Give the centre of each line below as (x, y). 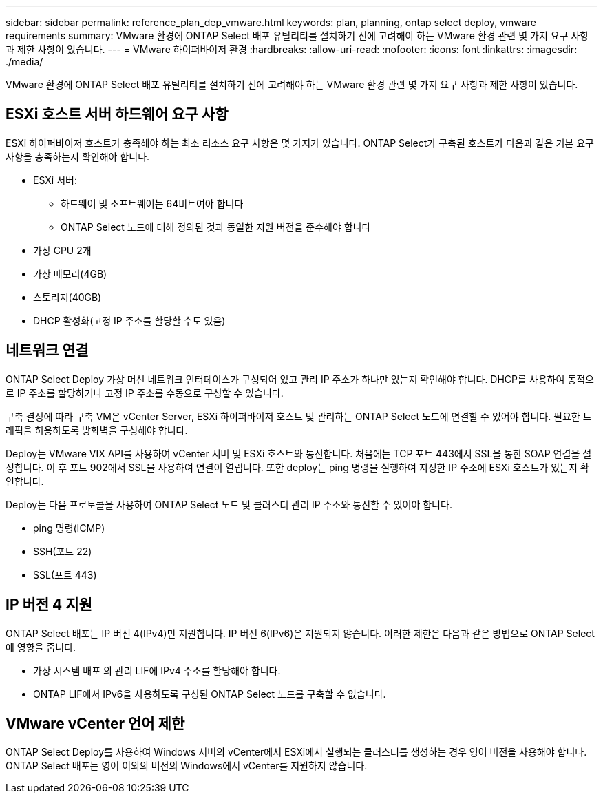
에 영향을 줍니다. (41, 647)
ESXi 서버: (55, 180)
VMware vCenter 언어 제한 (95, 723)
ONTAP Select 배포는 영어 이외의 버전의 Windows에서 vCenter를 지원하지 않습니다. (187, 766)
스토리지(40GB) (67, 297)
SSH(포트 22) (63, 551)
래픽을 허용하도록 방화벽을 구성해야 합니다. (97, 430)
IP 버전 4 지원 (49, 605)
